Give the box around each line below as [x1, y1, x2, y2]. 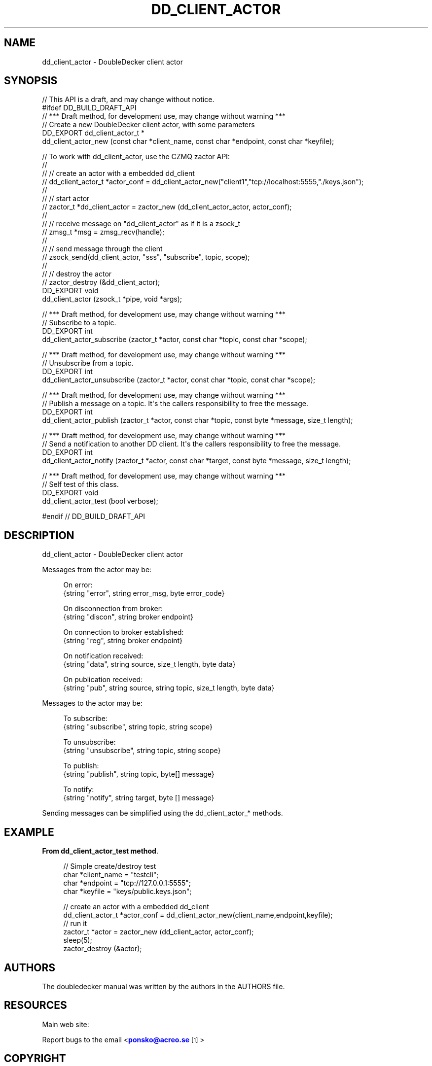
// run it [63, 919, 87, 928]
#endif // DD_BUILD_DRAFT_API [42, 512, 145, 521]
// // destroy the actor [42, 270, 112, 278]
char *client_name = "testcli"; [63, 870, 159, 879]
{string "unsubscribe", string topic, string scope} [63, 746, 221, 755]
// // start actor [42, 194, 90, 203]
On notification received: [63, 652, 144, 660]
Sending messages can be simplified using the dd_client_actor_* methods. [42, 809, 283, 818]
